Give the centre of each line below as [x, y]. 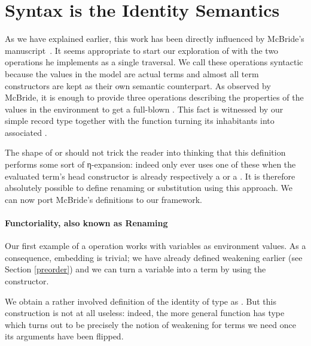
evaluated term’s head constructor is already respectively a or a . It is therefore [150, 176]
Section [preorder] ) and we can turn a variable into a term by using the [135, 269]
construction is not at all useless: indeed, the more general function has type [145, 313]
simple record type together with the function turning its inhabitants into [140, 121]
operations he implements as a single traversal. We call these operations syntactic [154, 62]
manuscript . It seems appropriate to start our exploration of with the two [142, 50]
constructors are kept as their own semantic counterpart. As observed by [138, 85]
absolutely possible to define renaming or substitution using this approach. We [149, 188]
